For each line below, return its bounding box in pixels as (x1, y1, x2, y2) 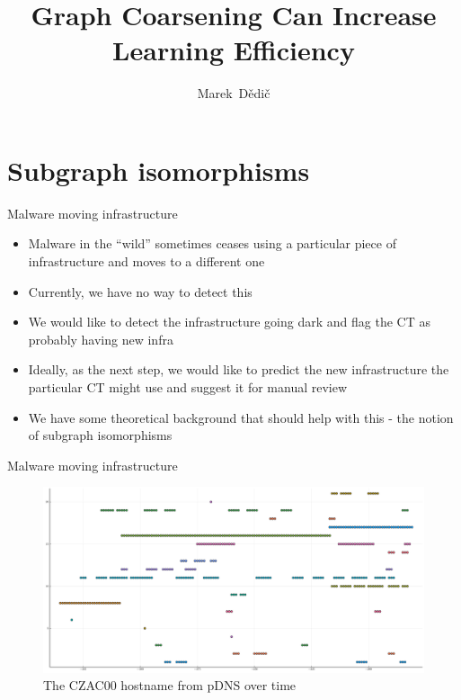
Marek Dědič (197, 84, 270, 103)
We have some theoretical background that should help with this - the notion (28, 408, 454, 426)
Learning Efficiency (112, 31, 355, 68)
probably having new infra (28, 329, 173, 348)
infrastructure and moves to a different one (28, 252, 265, 271)
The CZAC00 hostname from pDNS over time (43, 676, 297, 695)
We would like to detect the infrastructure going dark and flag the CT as (28, 312, 430, 331)
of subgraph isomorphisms (28, 426, 173, 444)
